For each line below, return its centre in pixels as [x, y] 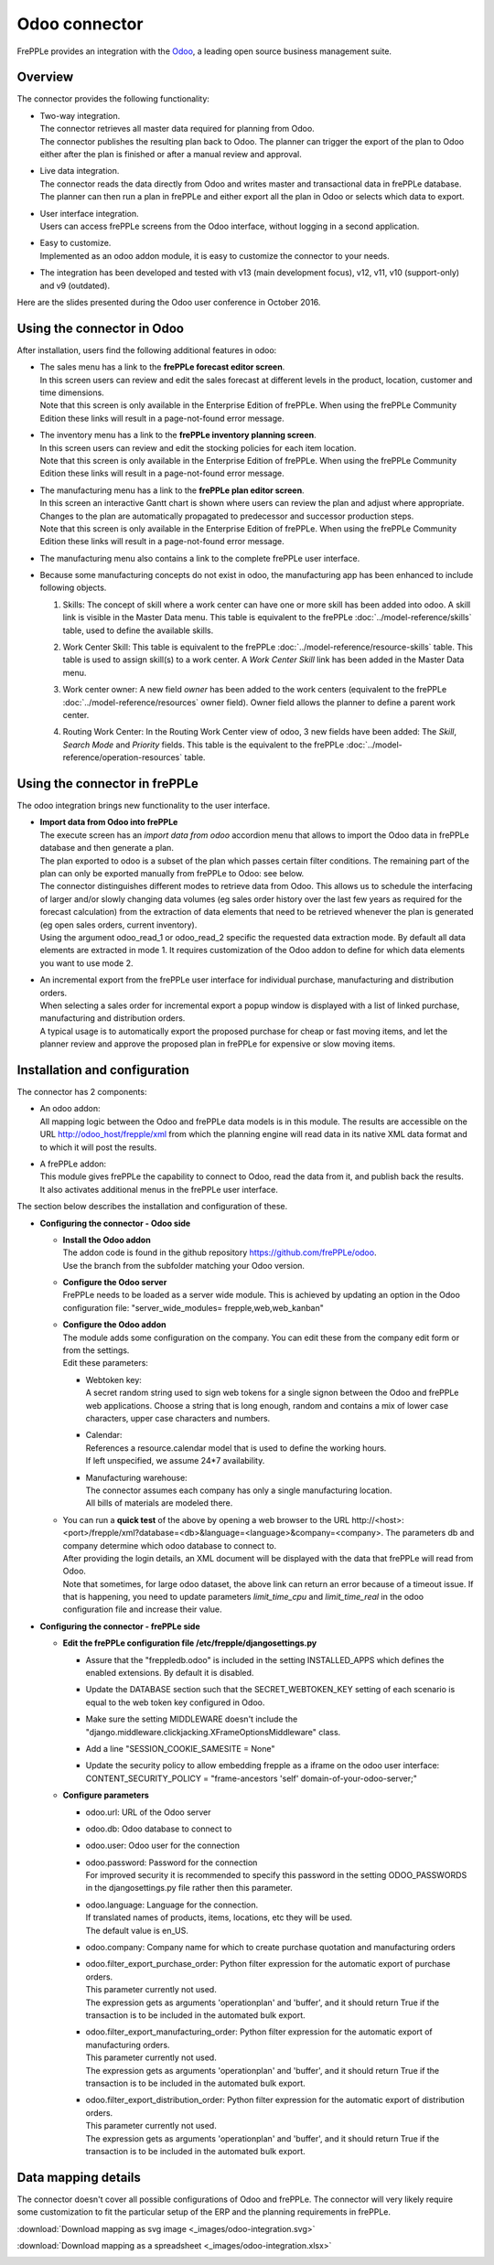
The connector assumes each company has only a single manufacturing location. [239, 1490]
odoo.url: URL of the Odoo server [148, 1812]
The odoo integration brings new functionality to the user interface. [144, 806]
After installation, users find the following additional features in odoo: [147, 350]
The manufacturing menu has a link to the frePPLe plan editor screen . [172, 490]
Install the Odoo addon [107, 1240]
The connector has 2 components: [82, 1092]
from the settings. [96, 1350]
